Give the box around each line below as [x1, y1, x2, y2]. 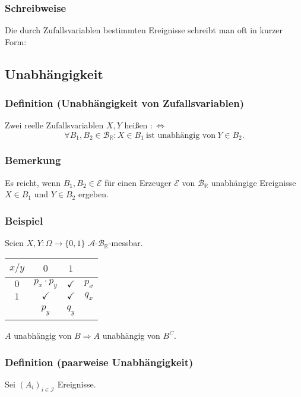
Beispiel [5, 213, 43, 228]
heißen [124, 119, 148, 131]
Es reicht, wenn [5, 176, 61, 188]
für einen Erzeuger [104, 176, 172, 188]
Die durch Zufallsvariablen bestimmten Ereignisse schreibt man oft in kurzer [5, 24, 283, 36]
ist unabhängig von [145, 131, 216, 140]
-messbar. [108, 237, 143, 249]
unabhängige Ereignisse [211, 176, 296, 188]
